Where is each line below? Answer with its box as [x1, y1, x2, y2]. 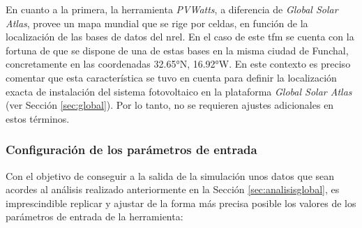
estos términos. [6, 111, 70, 126]
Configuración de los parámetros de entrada [6, 141, 257, 158]
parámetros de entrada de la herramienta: [6, 209, 183, 224]
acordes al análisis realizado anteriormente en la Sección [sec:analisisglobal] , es [6, 182, 340, 197]
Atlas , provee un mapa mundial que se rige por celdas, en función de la [6, 15, 308, 30]
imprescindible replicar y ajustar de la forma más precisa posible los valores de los [6, 195, 356, 210]
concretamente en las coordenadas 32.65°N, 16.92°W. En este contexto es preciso [6, 56, 351, 71]
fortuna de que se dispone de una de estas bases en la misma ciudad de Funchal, [6, 43, 349, 57]
